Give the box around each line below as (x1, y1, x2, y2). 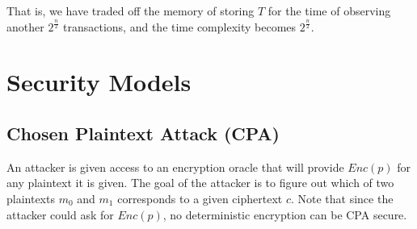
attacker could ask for (6, 206, 114, 223)
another (6, 18, 44, 35)
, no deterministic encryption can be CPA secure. (162, 206, 407, 223)
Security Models (6, 65, 192, 98)
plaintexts (6, 189, 55, 206)
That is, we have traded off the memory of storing (6, 2, 255, 19)
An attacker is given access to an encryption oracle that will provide (6, 158, 344, 175)
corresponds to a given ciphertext (117, 189, 283, 206)
